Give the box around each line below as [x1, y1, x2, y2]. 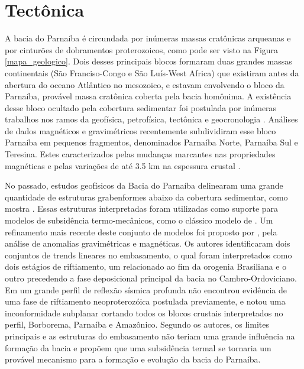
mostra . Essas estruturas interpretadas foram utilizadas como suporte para [5, 202, 279, 215]
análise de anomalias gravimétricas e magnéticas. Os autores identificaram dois [5, 237, 290, 250]
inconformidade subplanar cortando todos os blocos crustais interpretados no [5, 306, 283, 319]
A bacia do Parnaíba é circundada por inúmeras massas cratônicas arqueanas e [5, 32, 291, 44]
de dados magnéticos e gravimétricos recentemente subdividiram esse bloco [5, 124, 276, 137]
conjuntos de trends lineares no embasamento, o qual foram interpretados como [5, 248, 292, 261]
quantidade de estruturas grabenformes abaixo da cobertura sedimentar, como [5, 190, 288, 203]
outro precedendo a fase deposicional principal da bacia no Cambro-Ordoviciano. [5, 272, 297, 284]
